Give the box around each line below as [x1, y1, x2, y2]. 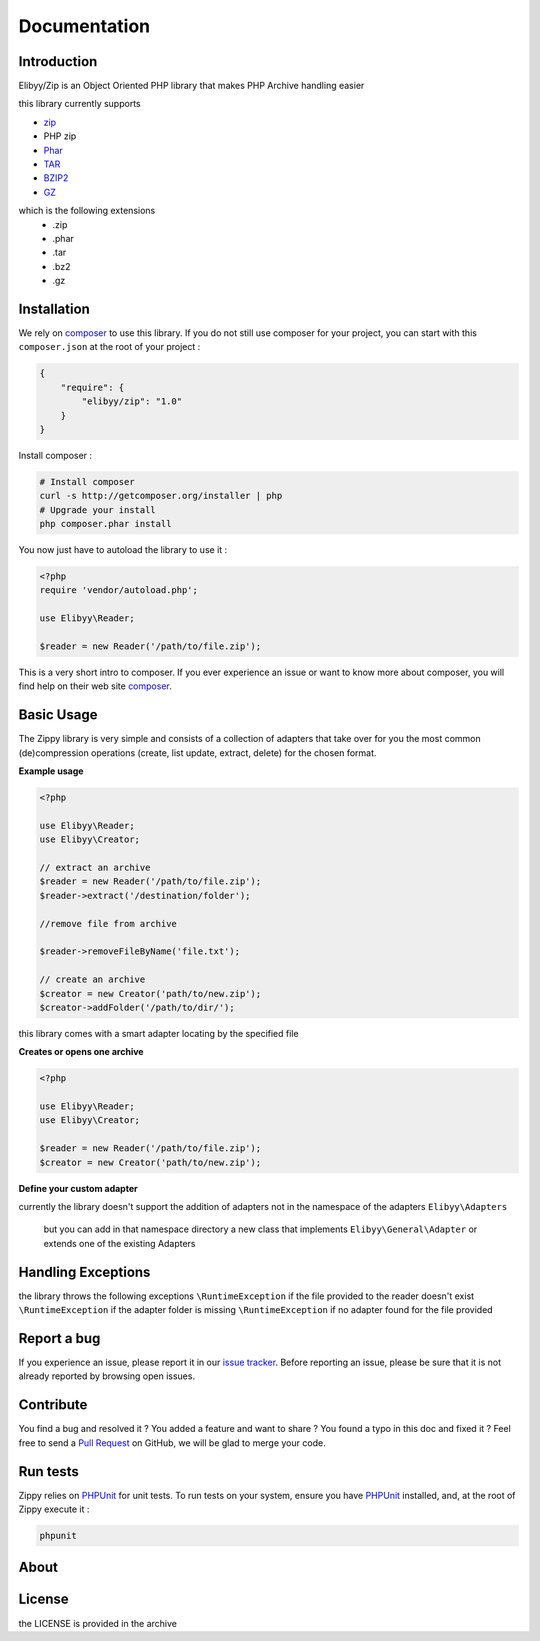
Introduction [18, 53, 98, 70]
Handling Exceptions [18, 1263, 151, 1280]
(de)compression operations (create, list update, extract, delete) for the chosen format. [18, 746, 377, 759]
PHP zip [43, 130, 77, 142]
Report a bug [18, 1330, 101, 1347]
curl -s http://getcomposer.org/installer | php [39, 490, 283, 502]
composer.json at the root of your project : [18, 341, 201, 353]
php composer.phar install [39, 518, 172, 530]
